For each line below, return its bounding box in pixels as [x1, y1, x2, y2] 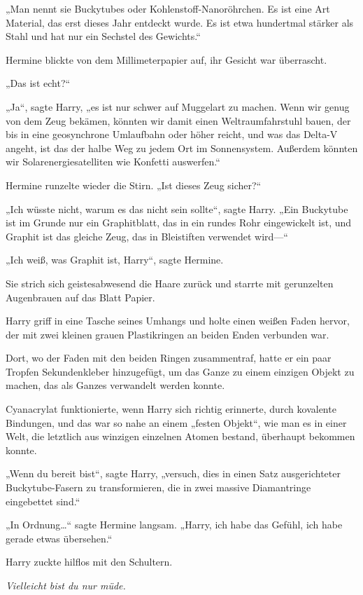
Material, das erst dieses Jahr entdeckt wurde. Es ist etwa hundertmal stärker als [6, 15, 354, 29]
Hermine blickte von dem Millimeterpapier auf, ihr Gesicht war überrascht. [6, 52, 327, 67]
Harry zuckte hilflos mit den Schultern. [6, 554, 173, 569]
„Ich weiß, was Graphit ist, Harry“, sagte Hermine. [6, 252, 224, 267]
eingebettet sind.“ [6, 493, 80, 508]
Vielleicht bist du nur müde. [6, 578, 126, 592]
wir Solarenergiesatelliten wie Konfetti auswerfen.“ [6, 154, 220, 169]
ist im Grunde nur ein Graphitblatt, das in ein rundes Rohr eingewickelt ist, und [6, 215, 352, 230]
